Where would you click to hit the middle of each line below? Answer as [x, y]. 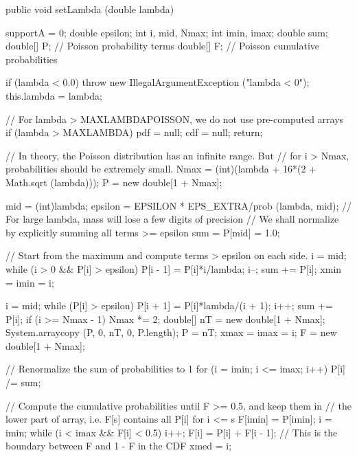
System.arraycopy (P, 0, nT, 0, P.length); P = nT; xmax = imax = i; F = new [171, 332]
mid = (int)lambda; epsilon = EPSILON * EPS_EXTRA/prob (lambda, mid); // [178, 205]
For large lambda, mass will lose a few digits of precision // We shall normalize [172, 219]
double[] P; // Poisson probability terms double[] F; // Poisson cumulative [163, 46]
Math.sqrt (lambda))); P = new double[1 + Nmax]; [114, 182]
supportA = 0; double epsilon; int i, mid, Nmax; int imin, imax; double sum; [167, 32]
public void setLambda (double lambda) [90, 9]
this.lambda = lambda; [54, 95]
